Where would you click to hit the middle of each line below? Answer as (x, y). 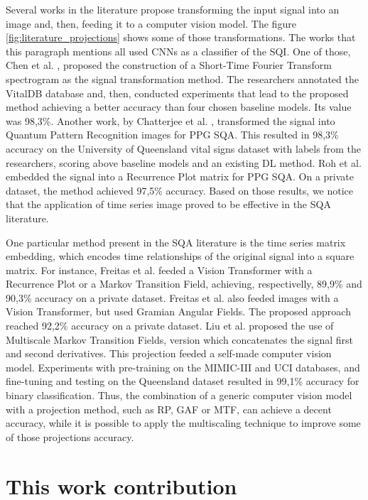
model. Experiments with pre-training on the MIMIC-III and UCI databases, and (183, 367)
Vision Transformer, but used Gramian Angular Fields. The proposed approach (178, 311)
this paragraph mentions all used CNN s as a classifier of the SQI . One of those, (178, 51)
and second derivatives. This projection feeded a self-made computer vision (169, 353)
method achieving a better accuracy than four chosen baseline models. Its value (179, 107)
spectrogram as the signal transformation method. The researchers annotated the (182, 78)
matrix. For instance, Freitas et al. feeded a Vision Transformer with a (159, 270)
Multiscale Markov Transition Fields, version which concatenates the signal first (179, 339)
